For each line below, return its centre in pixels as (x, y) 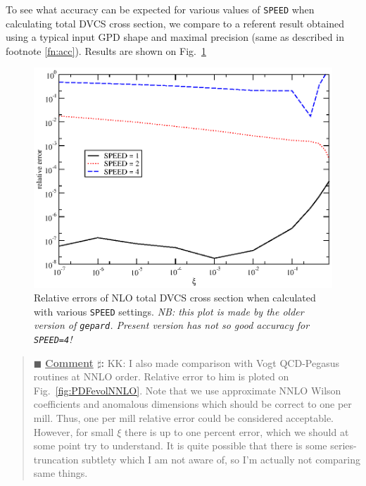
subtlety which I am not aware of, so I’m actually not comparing (221, 459)
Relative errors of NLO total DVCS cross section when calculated (175, 298)
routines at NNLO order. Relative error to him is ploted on (161, 376)
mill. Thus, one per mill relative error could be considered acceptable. (184, 418)
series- (343, 445)
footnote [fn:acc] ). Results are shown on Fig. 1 (106, 50)
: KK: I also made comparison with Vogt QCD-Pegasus (220, 362)
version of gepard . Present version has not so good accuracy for (172, 325)
